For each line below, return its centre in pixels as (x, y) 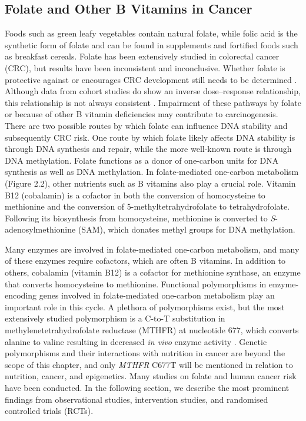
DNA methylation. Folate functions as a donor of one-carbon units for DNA (142, 160)
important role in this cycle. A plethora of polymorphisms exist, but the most (145, 306)
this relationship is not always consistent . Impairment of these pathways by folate (153, 102)
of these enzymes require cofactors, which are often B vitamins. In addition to (145, 261)
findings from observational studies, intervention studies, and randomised (137, 399)
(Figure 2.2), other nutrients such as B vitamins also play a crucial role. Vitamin (150, 183)
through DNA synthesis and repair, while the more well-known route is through (148, 149)
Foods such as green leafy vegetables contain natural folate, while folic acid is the (151, 33)
